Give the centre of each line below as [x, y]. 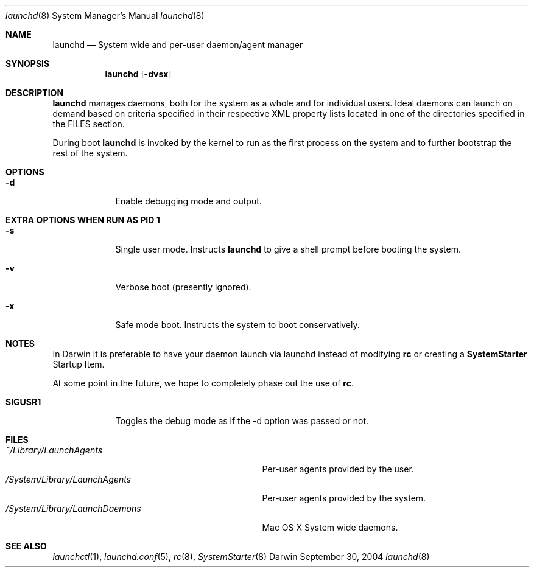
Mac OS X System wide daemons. [330, 527]
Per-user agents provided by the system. [344, 498]
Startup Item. [79, 364]
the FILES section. [89, 124]
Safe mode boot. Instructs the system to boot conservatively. [237, 325]
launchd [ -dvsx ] [138, 74]
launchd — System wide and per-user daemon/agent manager [178, 45]
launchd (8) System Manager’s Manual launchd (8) [105, 16]
